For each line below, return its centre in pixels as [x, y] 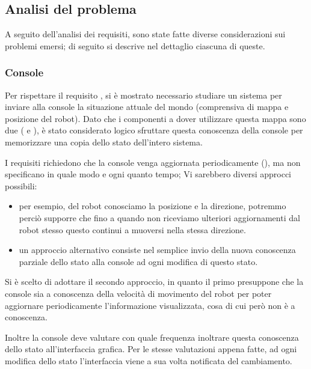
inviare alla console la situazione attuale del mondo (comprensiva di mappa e [147, 107]
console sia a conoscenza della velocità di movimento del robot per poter [138, 293]
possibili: [21, 185]
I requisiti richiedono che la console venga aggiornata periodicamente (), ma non [153, 162]
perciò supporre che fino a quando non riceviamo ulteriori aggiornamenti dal [159, 217]
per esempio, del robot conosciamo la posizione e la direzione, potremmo [152, 206]
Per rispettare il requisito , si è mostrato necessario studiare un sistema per [143, 95]
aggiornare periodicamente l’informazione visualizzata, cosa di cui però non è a [150, 305]
